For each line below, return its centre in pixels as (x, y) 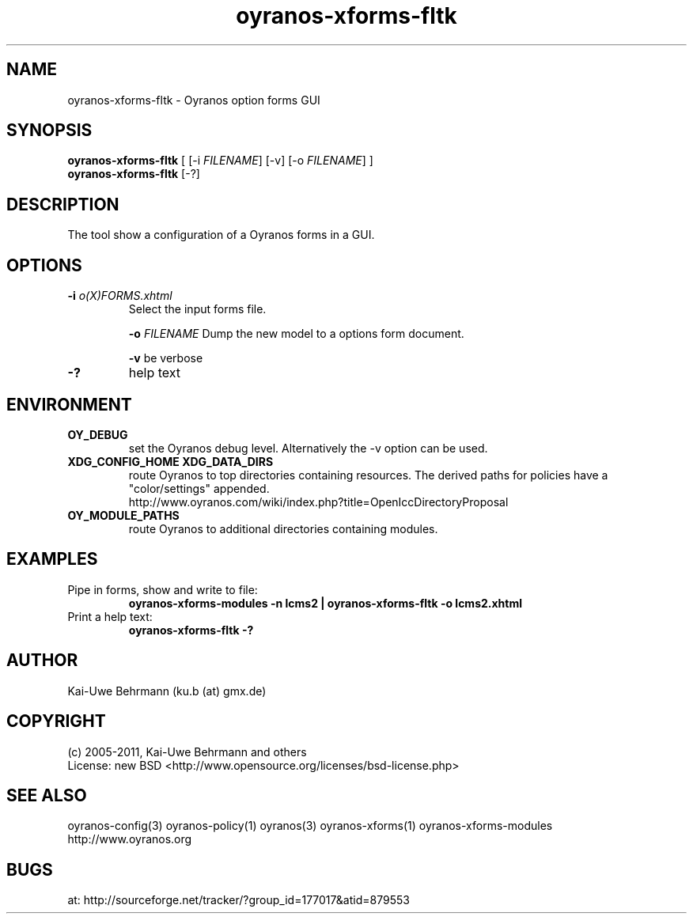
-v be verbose (166, 358)
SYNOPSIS (49, 131)
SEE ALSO (47, 795)
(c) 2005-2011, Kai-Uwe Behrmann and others (187, 752)
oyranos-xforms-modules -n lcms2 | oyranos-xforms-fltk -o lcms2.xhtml (326, 603)
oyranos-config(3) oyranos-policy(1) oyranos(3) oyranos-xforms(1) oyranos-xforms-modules (310, 826)
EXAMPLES (52, 559)
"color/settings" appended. (199, 488)
